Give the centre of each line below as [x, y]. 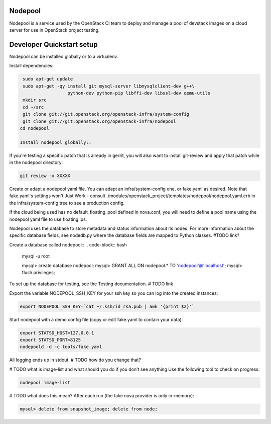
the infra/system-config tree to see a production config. [67, 203]
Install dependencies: [31, 66]
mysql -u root [36, 256]
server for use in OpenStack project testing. [54, 30]
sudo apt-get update [48, 79]
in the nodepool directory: [36, 162]
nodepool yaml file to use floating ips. [48, 219]
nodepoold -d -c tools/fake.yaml [61, 347]
